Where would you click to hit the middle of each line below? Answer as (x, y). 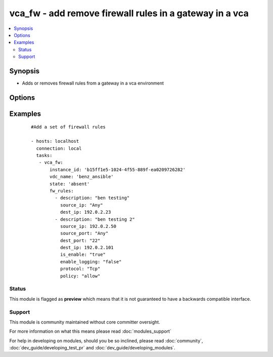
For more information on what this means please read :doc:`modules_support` (90, 331)
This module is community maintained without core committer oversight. (85, 322)
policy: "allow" (80, 276)
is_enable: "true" (83, 255)
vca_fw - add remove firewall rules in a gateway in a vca (129, 13)
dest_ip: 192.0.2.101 (87, 248)
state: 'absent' (70, 184)
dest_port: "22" (80, 240)
